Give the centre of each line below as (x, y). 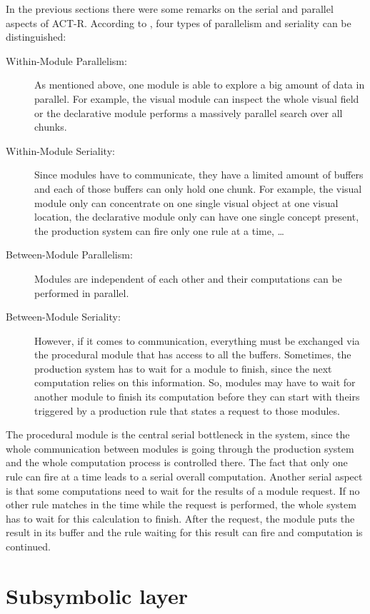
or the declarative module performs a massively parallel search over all (189, 112)
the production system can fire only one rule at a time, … (159, 230)
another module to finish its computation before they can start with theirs (197, 397)
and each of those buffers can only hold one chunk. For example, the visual (198, 188)
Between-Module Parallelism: (69, 255)
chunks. (51, 127)
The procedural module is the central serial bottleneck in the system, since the (178, 434)
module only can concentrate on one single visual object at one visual (186, 202)
